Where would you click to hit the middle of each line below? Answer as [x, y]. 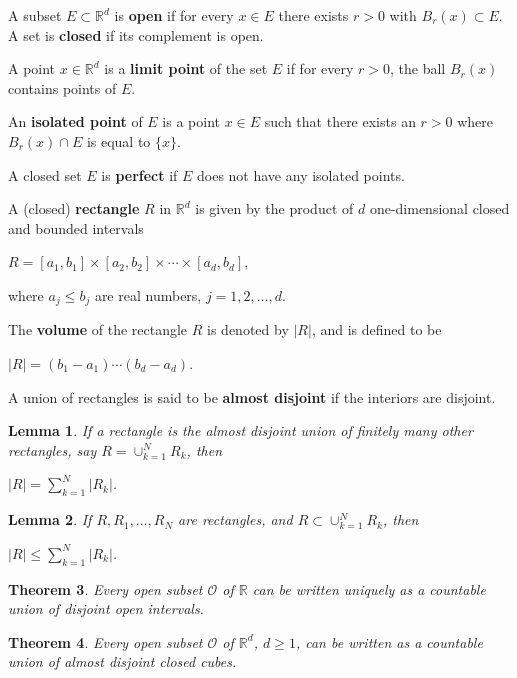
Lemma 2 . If [50, 519]
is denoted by [248, 329]
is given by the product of [274, 208]
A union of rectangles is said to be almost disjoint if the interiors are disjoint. [252, 396]
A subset [35, 15]
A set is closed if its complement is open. [136, 34]
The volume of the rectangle [98, 329]
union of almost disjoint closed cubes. [122, 661]
